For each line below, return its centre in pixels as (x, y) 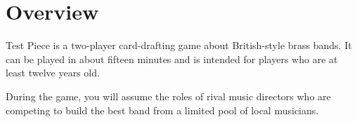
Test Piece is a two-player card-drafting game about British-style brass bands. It (179, 45)
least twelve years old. (53, 73)
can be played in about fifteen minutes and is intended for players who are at (172, 59)
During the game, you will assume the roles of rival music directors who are (168, 96)
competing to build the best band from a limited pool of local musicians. (162, 110)
